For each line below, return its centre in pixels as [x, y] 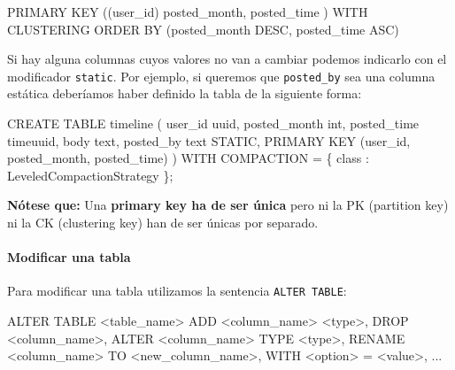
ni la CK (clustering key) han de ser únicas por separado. [163, 222]
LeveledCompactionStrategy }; [90, 175]
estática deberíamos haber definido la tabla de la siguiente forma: [185, 93]
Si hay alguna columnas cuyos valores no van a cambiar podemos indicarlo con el [227, 59]
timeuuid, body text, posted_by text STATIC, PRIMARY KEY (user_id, [209, 140]
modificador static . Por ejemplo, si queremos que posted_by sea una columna [221, 76]
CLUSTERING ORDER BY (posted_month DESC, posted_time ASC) [203, 29]
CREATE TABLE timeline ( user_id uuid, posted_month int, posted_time [213, 123]
